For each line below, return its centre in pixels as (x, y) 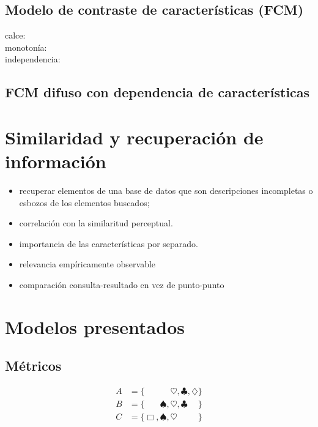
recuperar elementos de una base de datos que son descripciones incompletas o (166, 191)
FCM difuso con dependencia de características (157, 92)
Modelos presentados (95, 326)
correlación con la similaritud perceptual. (96, 223)
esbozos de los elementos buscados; (84, 202)
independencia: (33, 59)
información (56, 161)
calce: (15, 35)
